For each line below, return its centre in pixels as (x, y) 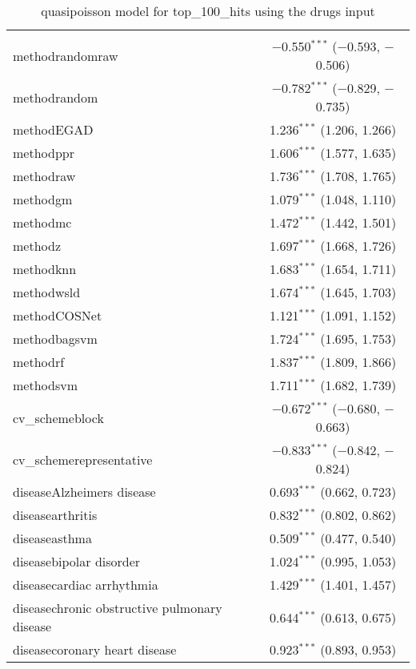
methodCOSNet (58, 315)
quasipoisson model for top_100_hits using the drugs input (208, 11)
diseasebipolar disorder (77, 561)
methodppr (44, 153)
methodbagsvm (55, 339)
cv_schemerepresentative (83, 459)
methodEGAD (53, 129)
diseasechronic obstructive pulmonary (118, 608)
